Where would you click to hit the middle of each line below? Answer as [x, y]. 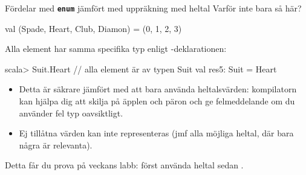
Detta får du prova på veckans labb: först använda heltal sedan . [124, 165]
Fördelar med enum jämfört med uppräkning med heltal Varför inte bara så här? [153, 8]
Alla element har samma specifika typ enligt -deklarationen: [116, 49]
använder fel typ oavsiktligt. [71, 113]
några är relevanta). [56, 145]
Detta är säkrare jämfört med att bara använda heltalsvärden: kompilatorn [158, 89]
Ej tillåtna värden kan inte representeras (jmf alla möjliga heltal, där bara [156, 133]
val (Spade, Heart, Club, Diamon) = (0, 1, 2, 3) [93, 28]
